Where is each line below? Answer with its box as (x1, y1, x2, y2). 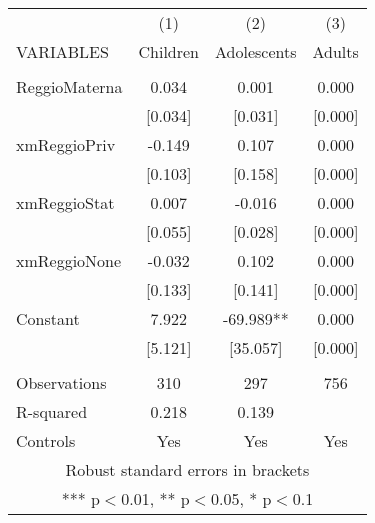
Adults (312, 40, 359, 63)
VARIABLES (16, 40, 109, 63)
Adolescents (215, 40, 297, 63)
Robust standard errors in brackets (65, 458, 310, 481)
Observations (16, 371, 107, 394)
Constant (16, 307, 80, 330)
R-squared (16, 400, 88, 423)
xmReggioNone (16, 249, 122, 272)
